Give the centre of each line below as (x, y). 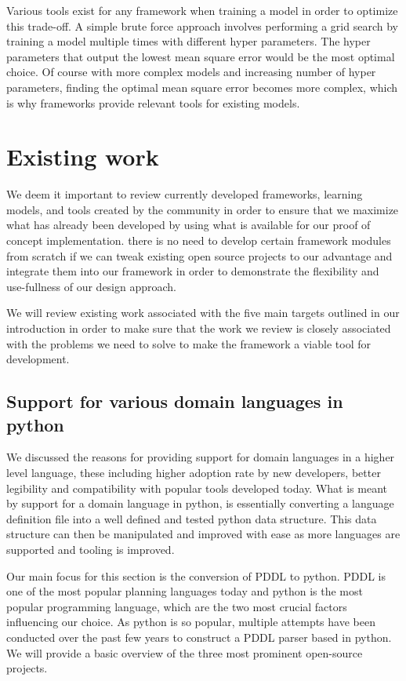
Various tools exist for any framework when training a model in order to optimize (202, 10)
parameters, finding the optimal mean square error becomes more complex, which (202, 87)
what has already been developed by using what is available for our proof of (188, 225)
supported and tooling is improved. (91, 549)
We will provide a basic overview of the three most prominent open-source (185, 652)
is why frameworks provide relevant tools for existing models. (153, 102)
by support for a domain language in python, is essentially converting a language (200, 503)
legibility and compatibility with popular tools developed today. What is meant (197, 488)
